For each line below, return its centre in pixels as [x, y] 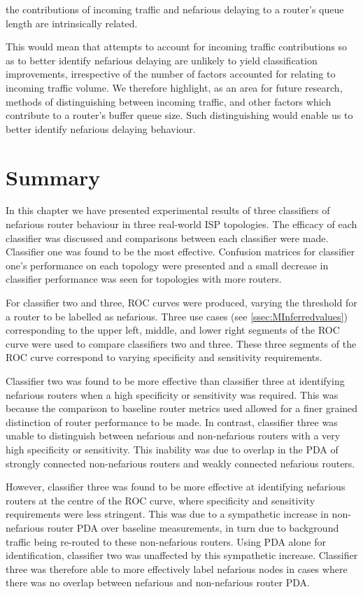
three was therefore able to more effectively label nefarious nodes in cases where [177, 568]
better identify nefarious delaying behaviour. [101, 128]
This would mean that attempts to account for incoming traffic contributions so [177, 47]
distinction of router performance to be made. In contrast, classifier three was [172, 422]
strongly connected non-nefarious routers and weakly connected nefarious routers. [180, 463]
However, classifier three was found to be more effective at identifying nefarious [176, 487]
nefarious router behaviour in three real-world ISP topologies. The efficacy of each [181, 224]
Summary [53, 177]
